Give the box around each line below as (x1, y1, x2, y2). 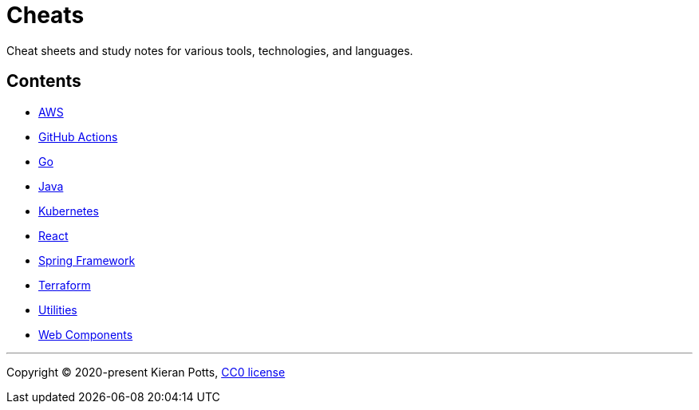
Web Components (38, 327, 133, 341)
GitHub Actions (38, 129, 118, 144)
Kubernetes (38, 203, 99, 218)
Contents (6, 71, 81, 92)
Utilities (38, 302, 77, 317)
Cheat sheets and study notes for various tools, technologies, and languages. (6, 43, 413, 57)
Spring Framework (38, 253, 136, 267)
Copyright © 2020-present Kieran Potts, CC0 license (6, 365, 286, 379)
